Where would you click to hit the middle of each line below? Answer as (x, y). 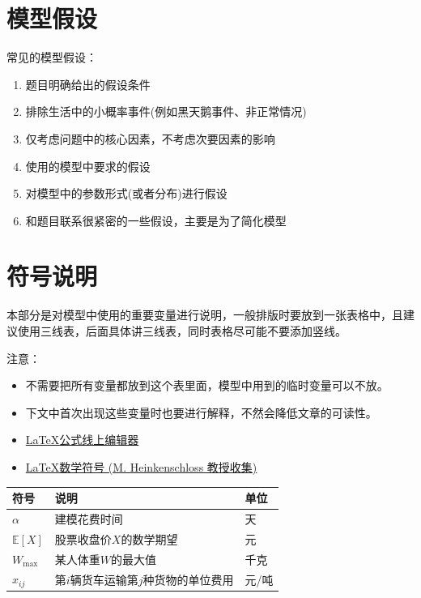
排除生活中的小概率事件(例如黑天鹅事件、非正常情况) (166, 111)
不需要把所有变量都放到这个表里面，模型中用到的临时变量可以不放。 (207, 385)
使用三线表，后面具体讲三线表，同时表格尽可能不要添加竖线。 (182, 331)
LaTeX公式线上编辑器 (82, 440)
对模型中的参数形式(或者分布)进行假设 (126, 193)
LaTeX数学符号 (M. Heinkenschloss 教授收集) (141, 466)
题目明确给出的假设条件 (88, 84)
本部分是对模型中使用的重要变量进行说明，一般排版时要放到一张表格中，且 (205, 315)
